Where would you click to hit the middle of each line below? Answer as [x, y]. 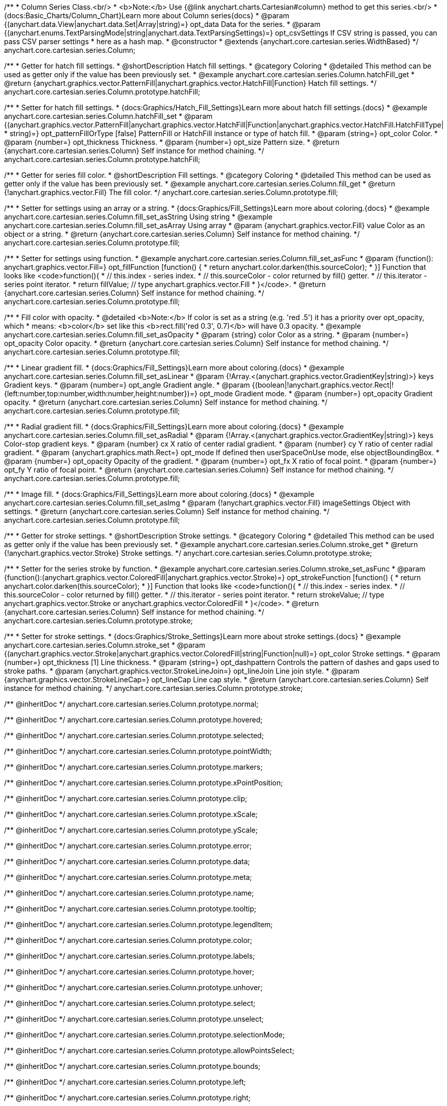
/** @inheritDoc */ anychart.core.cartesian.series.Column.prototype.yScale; [131, 830]
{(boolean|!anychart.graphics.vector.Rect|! [323, 385]
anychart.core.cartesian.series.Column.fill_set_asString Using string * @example [139, 217]
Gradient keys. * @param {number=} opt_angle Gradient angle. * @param [127, 385]
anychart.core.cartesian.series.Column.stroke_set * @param [105, 645]
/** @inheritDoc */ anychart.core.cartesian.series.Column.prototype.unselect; [134, 1019]
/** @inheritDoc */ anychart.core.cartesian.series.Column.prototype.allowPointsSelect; [149, 1050]
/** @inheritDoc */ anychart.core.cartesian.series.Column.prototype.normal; [131, 704]
